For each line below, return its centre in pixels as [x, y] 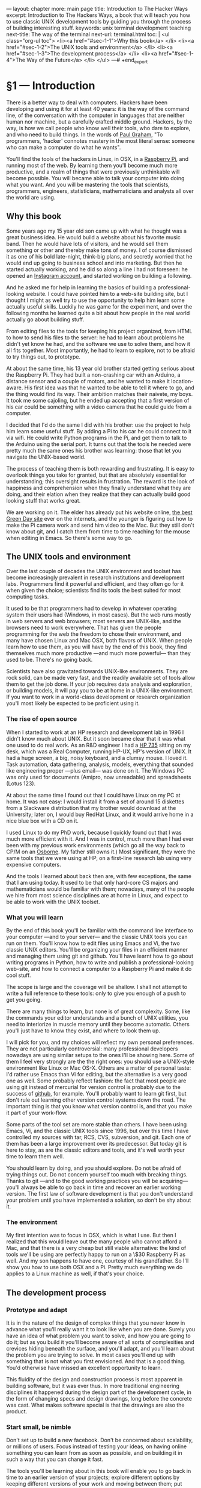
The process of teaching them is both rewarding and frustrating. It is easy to [100, 468]
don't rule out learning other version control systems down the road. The [96, 1100]
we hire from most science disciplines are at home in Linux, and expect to [97, 895]
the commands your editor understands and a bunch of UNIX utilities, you [97, 1017]
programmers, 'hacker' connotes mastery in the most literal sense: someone [100, 140]
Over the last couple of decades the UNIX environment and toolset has [94, 571]
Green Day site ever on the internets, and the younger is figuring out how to [100, 518]
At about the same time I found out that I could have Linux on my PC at [94, 795]
